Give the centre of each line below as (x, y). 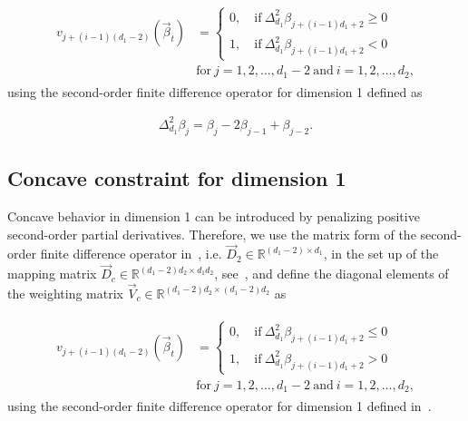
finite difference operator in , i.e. (131, 254)
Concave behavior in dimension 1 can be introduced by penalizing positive (214, 215)
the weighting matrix (65, 293)
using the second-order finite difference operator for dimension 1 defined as (215, 91)
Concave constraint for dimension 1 (177, 178)
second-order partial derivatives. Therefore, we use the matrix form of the (212, 234)
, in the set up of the (381, 254)
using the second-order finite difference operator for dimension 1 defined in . (219, 406)
